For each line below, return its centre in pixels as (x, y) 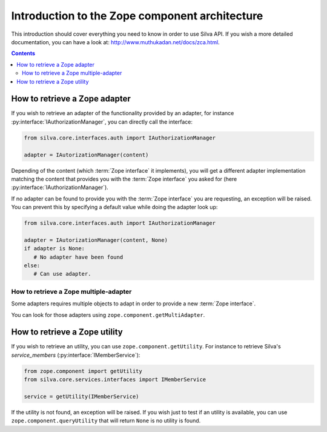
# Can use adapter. (62, 274)
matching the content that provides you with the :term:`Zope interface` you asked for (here (124, 179)
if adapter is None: (54, 249)
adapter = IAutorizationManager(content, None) (96, 240)
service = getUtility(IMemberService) (81, 397)
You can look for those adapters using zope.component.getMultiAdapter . (108, 314)
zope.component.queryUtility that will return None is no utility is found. (106, 420)
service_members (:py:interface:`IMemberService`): (76, 355)
